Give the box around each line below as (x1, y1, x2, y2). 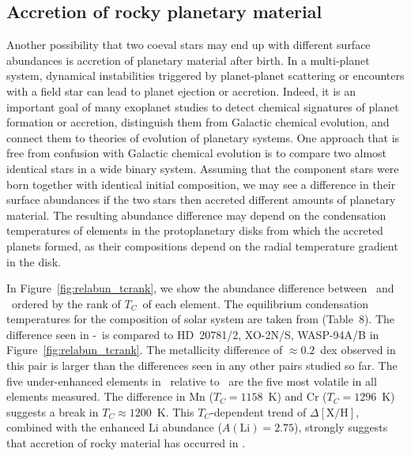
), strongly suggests (294, 419, 388, 435)
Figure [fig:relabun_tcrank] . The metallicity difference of (6, 341, 283, 358)
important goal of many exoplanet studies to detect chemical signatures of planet (6, 98, 399, 115)
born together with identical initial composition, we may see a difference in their (6, 175, 396, 192)
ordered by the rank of (11, 295, 121, 311)
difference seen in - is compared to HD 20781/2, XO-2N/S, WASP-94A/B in (6, 326, 379, 342)
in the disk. (6, 253, 61, 269)
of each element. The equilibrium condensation (142, 295, 369, 311)
